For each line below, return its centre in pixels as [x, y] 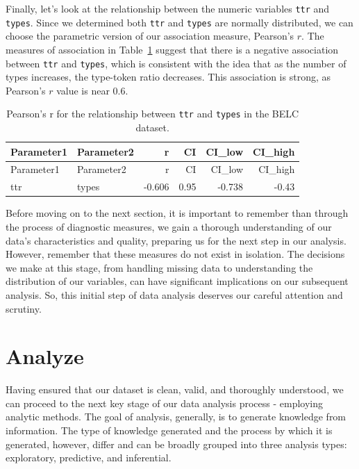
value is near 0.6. [92, 90]
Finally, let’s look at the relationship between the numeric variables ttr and [168, 8]
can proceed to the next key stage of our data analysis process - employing [165, 403]
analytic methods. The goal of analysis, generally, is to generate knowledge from [176, 417]
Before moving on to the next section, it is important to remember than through [177, 213]
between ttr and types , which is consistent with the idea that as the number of [176, 63]
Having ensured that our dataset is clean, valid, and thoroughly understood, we [175, 389]
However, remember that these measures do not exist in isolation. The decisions [175, 254]
